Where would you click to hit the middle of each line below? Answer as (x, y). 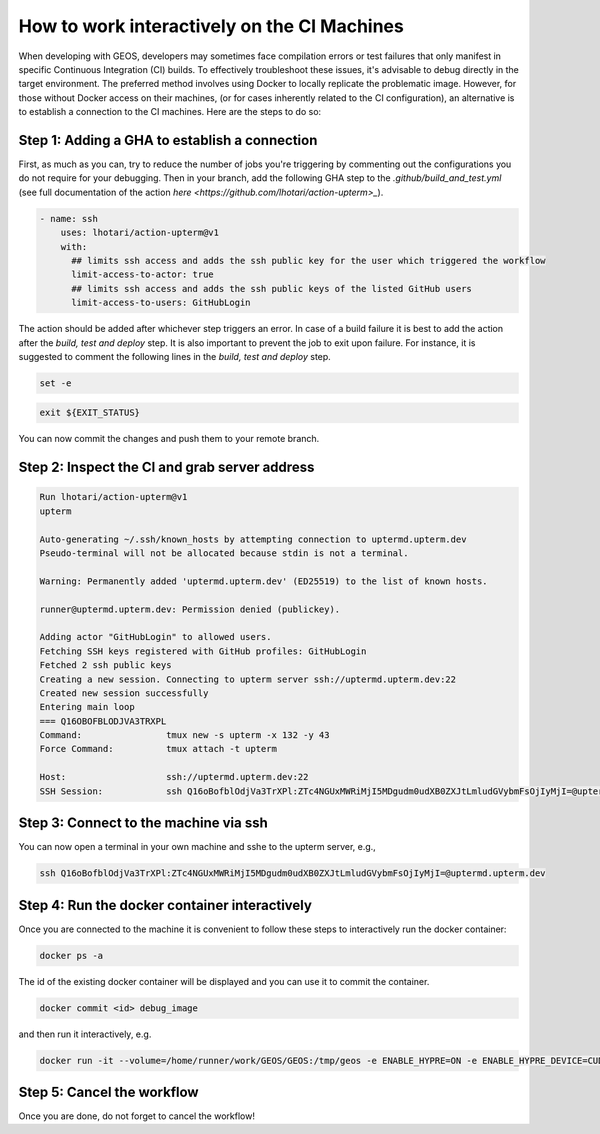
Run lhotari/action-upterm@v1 (113, 497)
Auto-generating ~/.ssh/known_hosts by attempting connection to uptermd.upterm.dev (253, 539)
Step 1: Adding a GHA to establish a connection (168, 140)
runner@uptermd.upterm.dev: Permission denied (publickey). (190, 609)
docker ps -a (71, 955)
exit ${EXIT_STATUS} (89, 413)
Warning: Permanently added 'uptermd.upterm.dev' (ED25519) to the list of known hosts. (264, 581)
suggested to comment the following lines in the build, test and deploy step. (175, 356)
